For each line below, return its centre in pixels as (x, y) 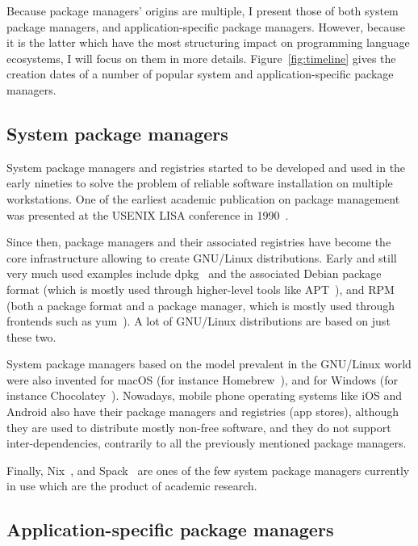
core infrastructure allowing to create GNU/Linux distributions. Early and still (202, 257)
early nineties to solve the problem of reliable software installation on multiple (200, 183)
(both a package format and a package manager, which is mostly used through (201, 305)
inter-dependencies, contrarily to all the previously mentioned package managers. (207, 443)
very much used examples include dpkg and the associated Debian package (194, 273)
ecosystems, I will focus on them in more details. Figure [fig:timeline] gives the (201, 58)
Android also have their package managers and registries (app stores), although (203, 412)
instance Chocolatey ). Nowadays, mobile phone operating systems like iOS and (205, 395)
